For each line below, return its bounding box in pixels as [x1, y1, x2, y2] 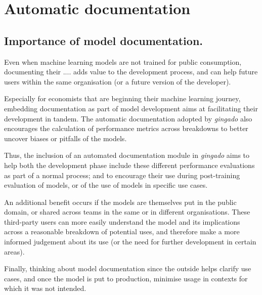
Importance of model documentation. [4, 32, 203, 48]
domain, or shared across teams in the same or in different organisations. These [4, 206, 250, 217]
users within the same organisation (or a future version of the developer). [4, 76, 231, 87]
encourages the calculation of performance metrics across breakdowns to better [4, 123, 248, 134]
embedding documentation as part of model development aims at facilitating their [4, 103, 258, 113]
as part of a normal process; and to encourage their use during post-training [4, 170, 240, 180]
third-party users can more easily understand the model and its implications [4, 216, 240, 227]
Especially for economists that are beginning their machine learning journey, [4, 93, 241, 104]
